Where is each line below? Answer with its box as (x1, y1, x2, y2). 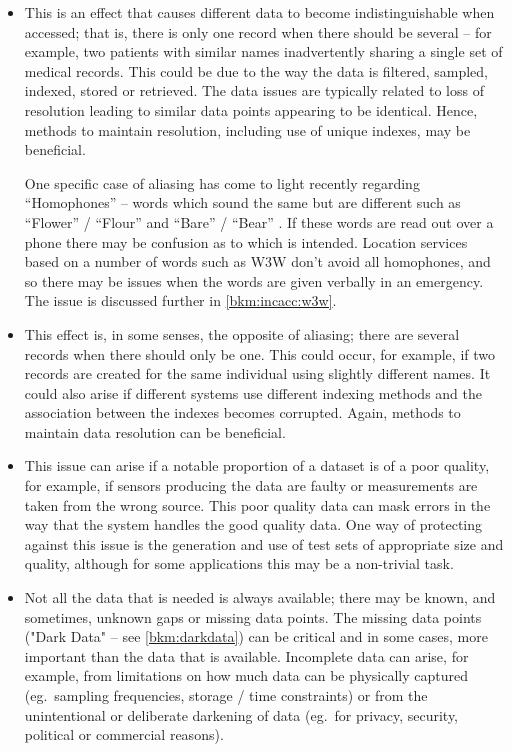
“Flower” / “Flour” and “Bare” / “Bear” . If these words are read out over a (24, 211, 494, 232)
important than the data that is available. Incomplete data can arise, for (24, 645, 469, 666)
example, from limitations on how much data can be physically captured (24, 665, 468, 686)
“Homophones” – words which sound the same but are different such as (24, 192, 461, 213)
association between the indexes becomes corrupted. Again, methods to (24, 402, 461, 423)
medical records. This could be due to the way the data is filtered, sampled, (24, 60, 488, 81)
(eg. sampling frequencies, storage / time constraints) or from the (24, 685, 428, 705)
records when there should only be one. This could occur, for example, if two (24, 343, 495, 364)
